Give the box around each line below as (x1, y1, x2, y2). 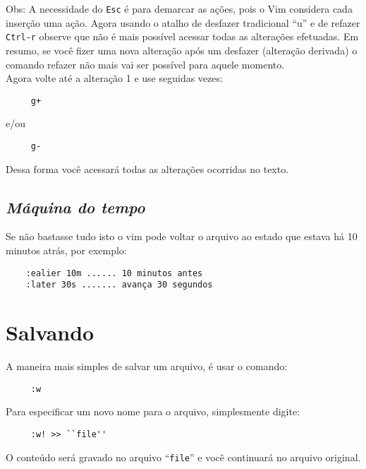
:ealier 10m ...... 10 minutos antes (25, 268, 203, 278)
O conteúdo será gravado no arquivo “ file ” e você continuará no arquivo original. (6, 449, 361, 464)
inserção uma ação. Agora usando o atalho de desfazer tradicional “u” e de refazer (6, 15, 360, 30)
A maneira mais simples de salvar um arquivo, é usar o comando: (6, 359, 288, 374)
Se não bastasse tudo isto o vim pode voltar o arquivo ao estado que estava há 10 (6, 229, 358, 244)
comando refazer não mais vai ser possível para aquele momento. (6, 57, 285, 71)
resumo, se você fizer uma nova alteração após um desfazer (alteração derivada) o (6, 42, 358, 57)
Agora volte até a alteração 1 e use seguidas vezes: (6, 71, 223, 85)
